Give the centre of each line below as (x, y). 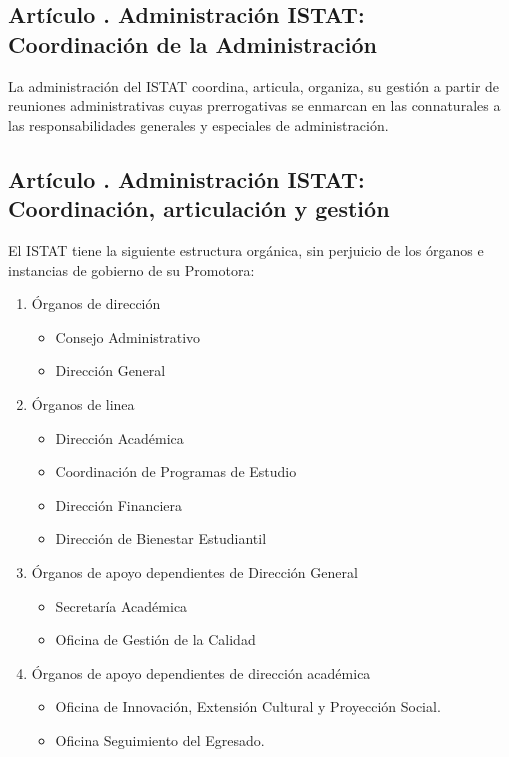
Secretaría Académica (121, 605)
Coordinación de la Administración (192, 43)
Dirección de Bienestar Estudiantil (161, 538)
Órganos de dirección (96, 303)
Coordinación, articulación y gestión (199, 208)
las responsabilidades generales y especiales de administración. (198, 124)
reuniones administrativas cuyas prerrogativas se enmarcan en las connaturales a (254, 105)
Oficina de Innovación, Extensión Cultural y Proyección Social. (248, 706)
